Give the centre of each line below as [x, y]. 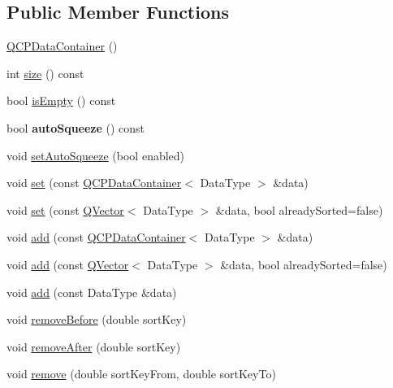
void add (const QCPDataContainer [96, 237]
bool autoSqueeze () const [76, 127]
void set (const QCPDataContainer [94, 183]
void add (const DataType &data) [92, 292]
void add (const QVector [68, 264]
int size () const [45, 73]
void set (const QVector [65, 209]
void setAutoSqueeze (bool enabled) [96, 155]
